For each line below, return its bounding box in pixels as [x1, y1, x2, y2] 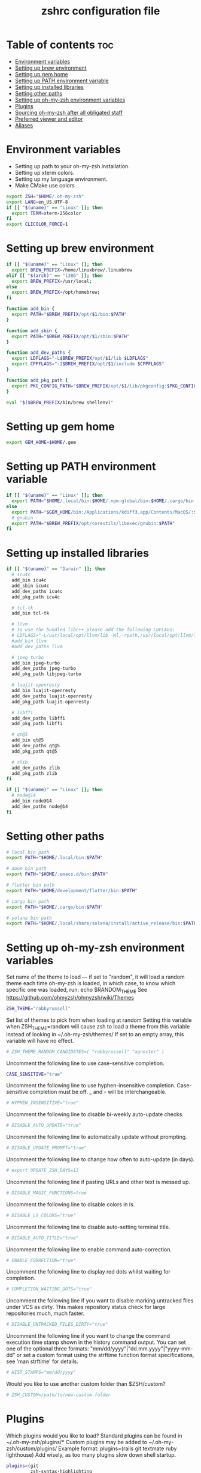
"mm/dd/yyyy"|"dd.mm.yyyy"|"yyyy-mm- [90, 1345, 193, 1352]
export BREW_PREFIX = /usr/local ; [11, 278, 93, 284]
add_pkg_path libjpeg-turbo [11, 671, 82, 677]
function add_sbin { [6, 327, 58, 334]
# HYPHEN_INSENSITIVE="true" [6, 1100, 79, 1106]
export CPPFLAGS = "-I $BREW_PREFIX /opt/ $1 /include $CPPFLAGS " [11, 361, 165, 367]
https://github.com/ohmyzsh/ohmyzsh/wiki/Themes [6, 994, 135, 1001]
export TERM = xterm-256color [11, 210, 82, 216]
